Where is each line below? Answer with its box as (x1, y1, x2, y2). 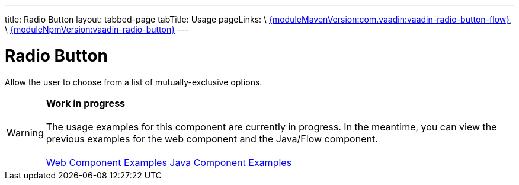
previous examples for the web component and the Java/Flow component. (46, 132, 378, 145)
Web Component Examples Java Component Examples (46, 156, 292, 168)
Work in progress (46, 97, 126, 109)
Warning (7, 126, 44, 139)
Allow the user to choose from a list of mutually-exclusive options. (5, 76, 262, 87)
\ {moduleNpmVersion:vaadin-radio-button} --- (5, 24, 189, 34)
